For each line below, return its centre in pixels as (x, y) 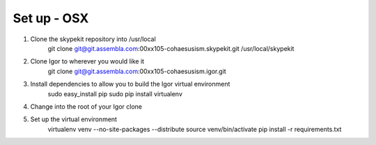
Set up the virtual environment (74, 119)
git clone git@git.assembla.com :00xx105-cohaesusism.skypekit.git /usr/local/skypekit (171, 48)
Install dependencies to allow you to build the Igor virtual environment (130, 84)
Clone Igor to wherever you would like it (87, 61)
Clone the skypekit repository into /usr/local (93, 39)
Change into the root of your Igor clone (86, 106)
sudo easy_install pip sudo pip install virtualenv (115, 93)
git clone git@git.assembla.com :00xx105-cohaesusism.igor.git (137, 71)
